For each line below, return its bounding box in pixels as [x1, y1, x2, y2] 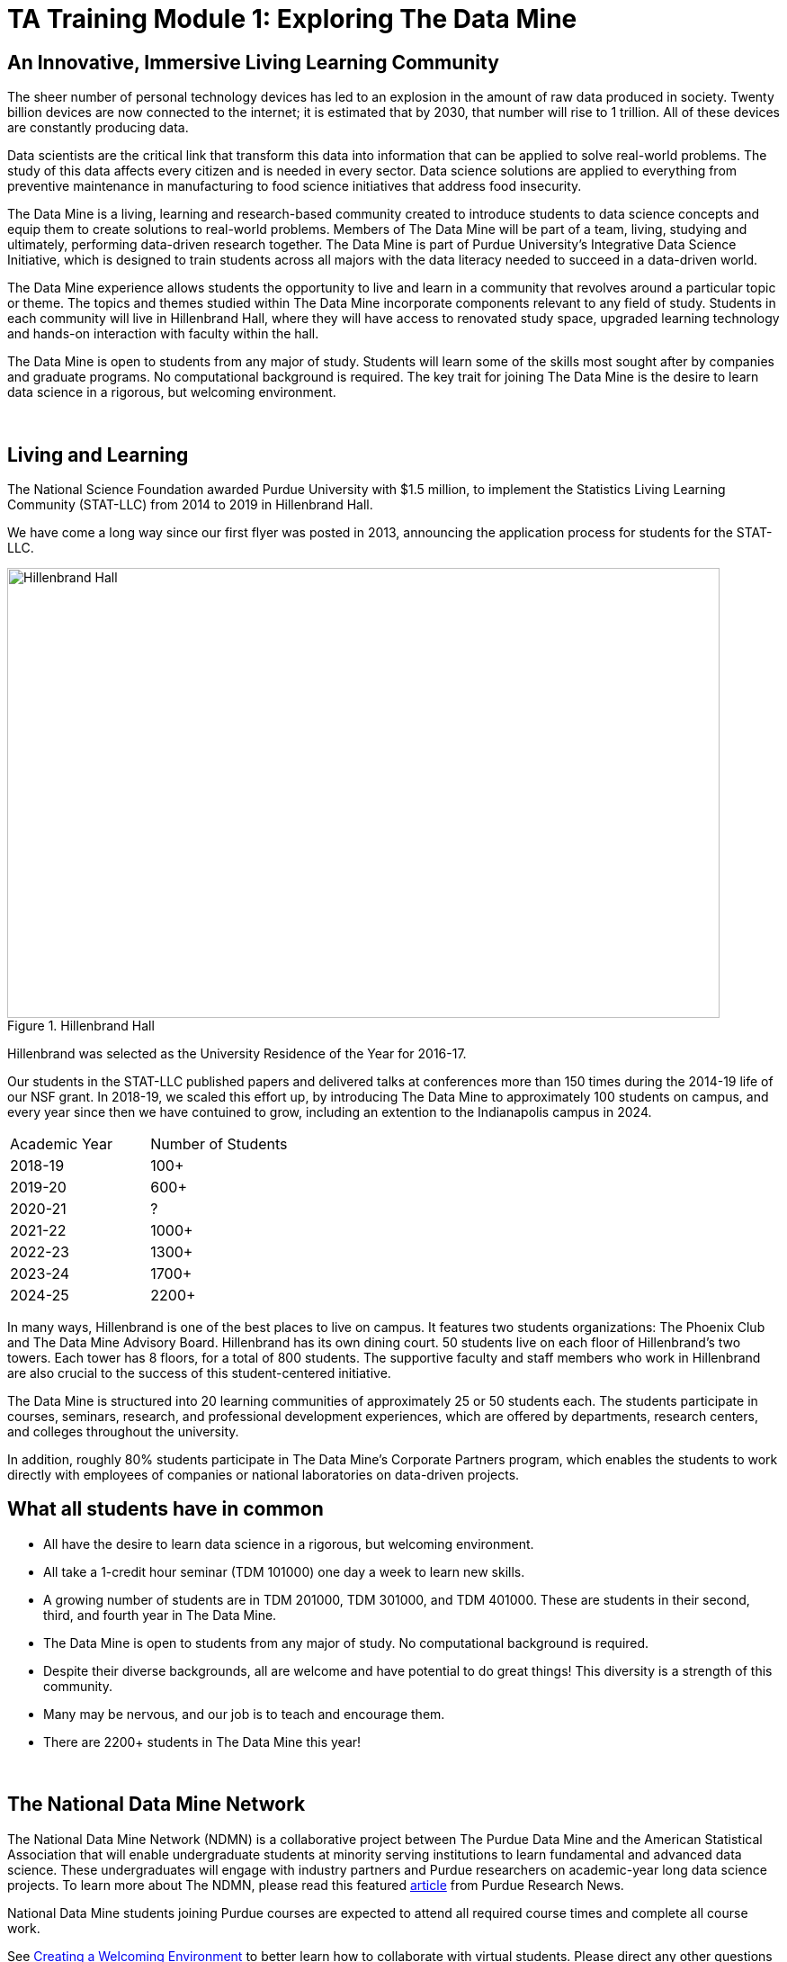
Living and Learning [7, 443, 189, 466]
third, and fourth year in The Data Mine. [43, 1606, 277, 1623]
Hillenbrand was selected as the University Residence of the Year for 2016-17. [7, 1046, 467, 1062]
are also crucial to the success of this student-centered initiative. [7, 1365, 391, 1381]
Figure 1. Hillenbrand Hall [7, 1018, 155, 1034]
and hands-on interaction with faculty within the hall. [7, 326, 319, 342]
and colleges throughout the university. [7, 1424, 239, 1440]
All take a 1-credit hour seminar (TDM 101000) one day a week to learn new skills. [43, 1563, 525, 1579]
